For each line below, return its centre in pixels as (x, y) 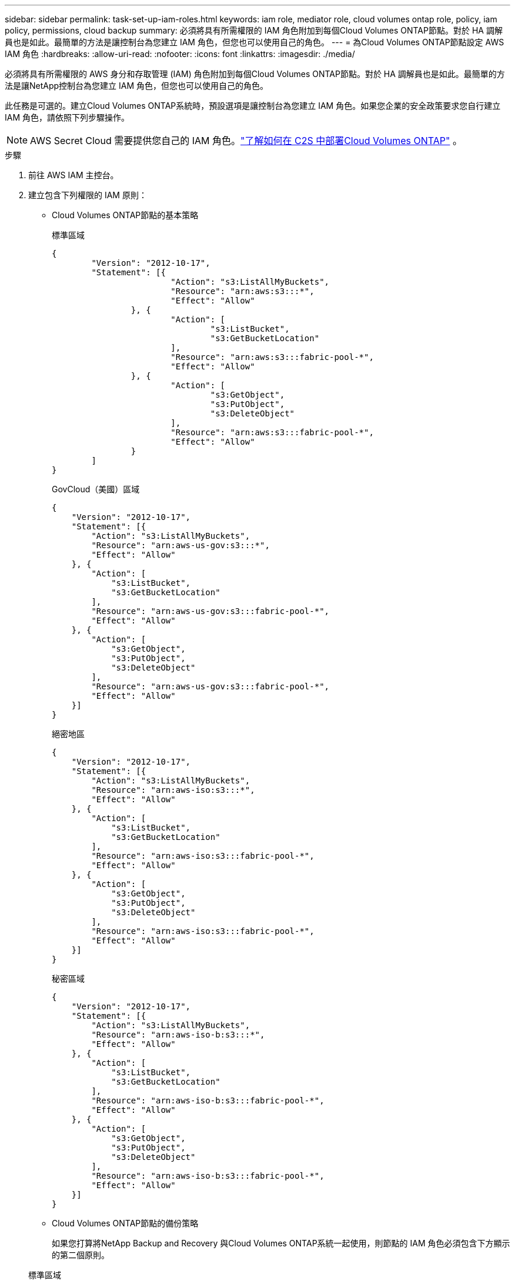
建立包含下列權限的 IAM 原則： (88, 195)
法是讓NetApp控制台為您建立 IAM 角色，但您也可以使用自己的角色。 (137, 86)
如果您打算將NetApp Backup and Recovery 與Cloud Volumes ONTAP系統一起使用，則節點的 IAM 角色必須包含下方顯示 (281, 1243)
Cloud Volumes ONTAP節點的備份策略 (125, 1223)
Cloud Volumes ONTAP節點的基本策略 (125, 215)
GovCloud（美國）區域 (96, 489)
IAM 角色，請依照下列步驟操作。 (67, 117)
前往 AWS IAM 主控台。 (73, 175)
